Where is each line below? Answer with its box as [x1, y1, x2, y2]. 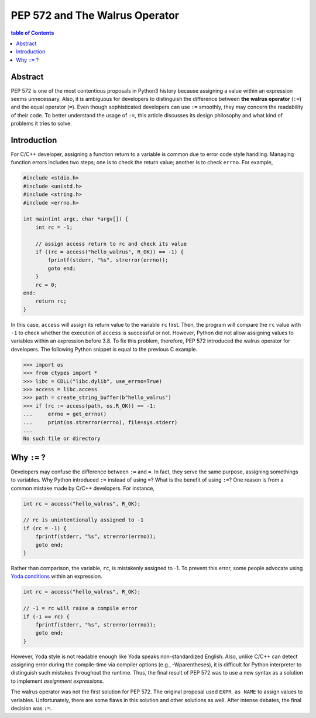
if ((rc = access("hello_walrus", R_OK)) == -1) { [35, 248, 184, 255]
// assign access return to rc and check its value [35, 241, 187, 247]
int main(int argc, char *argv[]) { [23, 216, 129, 222]
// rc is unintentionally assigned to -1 [23, 517, 144, 523]
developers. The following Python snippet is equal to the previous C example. [11, 346, 198, 353]
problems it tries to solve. [11, 120, 73, 127]
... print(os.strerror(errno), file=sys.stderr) [23, 419, 178, 425]
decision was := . [11, 705, 52, 712]
